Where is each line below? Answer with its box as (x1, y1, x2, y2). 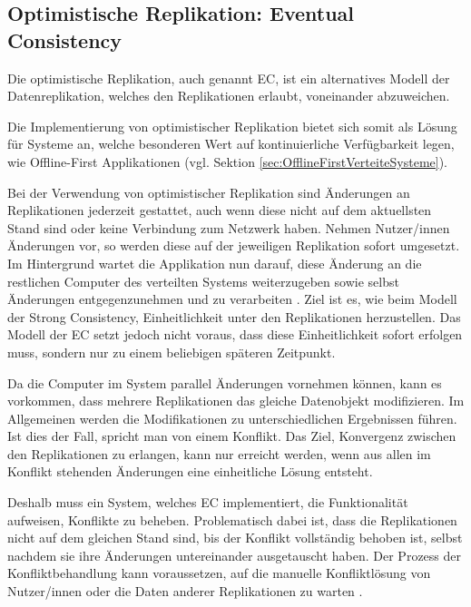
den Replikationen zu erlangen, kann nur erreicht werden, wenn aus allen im (7, 444, 431, 463)
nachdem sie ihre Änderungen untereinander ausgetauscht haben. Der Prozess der (7, 545, 461, 564)
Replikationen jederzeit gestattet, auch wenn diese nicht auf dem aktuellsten (7, 201, 432, 220)
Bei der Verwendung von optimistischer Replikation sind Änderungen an (7, 182, 410, 201)
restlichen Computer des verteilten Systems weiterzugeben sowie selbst (7, 271, 399, 290)
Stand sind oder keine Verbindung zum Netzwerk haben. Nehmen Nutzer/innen (7, 218, 450, 237)
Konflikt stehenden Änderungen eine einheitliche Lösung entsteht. (7, 462, 373, 481)
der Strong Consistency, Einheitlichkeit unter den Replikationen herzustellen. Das (7, 307, 461, 326)
